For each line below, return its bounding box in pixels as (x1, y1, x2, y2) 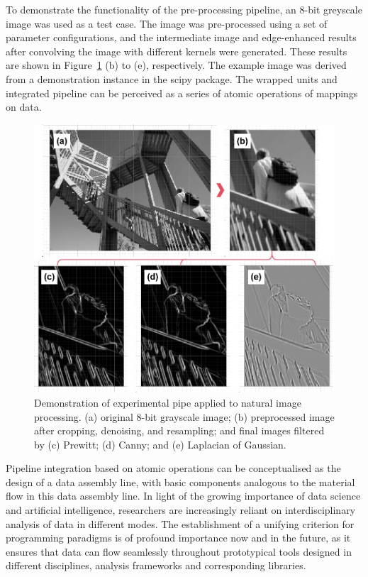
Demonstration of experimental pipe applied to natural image (34, 395, 301, 410)
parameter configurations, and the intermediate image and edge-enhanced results (6, 30, 357, 45)
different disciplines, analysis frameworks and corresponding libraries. (6, 558, 306, 573)
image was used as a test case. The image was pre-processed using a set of (6, 16, 328, 31)
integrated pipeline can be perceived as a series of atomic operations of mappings (6, 85, 358, 100)
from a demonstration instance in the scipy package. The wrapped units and (6, 71, 338, 86)
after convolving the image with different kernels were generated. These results (6, 43, 347, 58)
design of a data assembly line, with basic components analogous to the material (6, 474, 355, 489)
